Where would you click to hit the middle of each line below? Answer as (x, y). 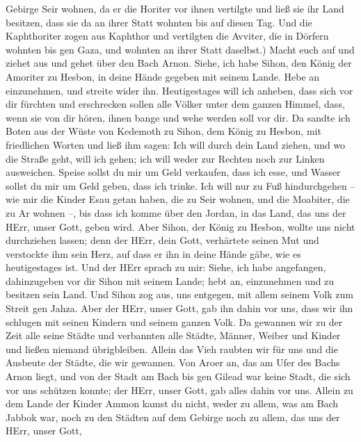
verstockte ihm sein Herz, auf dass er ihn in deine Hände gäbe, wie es (153, 253)
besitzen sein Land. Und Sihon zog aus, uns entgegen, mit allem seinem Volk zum (179, 294)
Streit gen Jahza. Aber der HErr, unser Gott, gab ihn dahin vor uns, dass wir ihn (179, 308)
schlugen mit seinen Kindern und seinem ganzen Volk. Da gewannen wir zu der (174, 321)
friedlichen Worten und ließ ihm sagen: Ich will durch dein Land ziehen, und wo (176, 144)
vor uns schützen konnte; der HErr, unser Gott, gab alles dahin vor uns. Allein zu (179, 390)
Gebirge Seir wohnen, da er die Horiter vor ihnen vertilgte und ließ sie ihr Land (175, 8)
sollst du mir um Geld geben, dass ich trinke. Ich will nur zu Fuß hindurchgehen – (180, 185)
